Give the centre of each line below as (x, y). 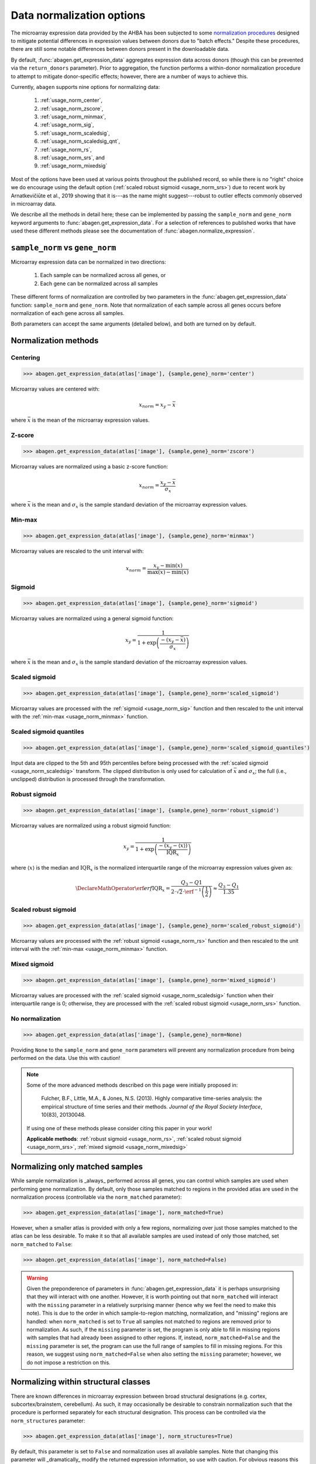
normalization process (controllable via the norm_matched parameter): (96, 1197)
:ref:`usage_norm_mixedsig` (74, 166)
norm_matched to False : (42, 1244)
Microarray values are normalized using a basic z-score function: (90, 466)
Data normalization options (78, 15)
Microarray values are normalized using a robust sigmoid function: (91, 825)
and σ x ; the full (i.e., (262, 772)
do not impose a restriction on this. (68, 1362)
